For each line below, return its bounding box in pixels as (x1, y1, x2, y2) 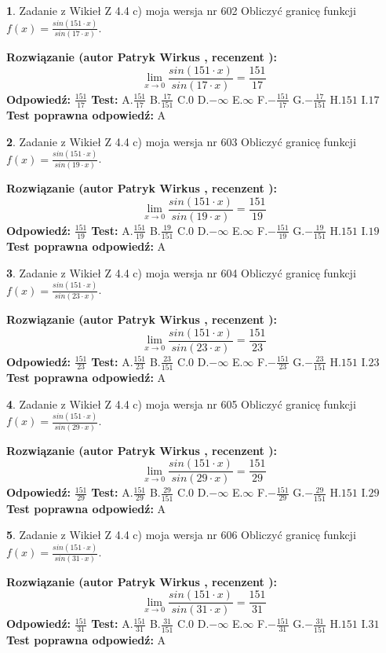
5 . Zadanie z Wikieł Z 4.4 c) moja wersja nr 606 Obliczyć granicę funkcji (6, 526, 356, 543)
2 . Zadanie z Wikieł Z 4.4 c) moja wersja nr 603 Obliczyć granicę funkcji (6, 133, 356, 149)
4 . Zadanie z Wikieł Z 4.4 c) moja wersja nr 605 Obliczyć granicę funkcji (6, 395, 356, 412)
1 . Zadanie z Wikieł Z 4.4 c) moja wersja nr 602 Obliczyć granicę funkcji (6, 2, 356, 18)
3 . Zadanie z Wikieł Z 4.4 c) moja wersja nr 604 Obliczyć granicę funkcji (6, 264, 356, 281)
